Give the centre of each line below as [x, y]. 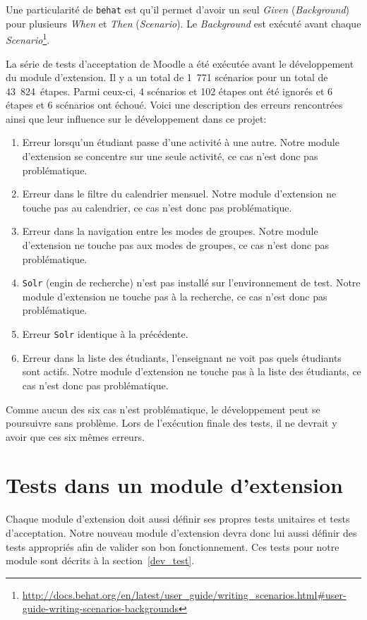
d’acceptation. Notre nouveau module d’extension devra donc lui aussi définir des [181, 533]
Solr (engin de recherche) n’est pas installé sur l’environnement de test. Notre [191, 282]
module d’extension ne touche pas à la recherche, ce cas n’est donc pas [175, 296]
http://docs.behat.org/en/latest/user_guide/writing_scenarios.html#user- [184, 594]
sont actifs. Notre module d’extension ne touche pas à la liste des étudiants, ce [192, 371]
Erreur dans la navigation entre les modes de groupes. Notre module [170, 231]
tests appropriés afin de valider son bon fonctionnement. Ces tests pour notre [173, 546]
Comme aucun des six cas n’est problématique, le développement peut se [163, 409]
